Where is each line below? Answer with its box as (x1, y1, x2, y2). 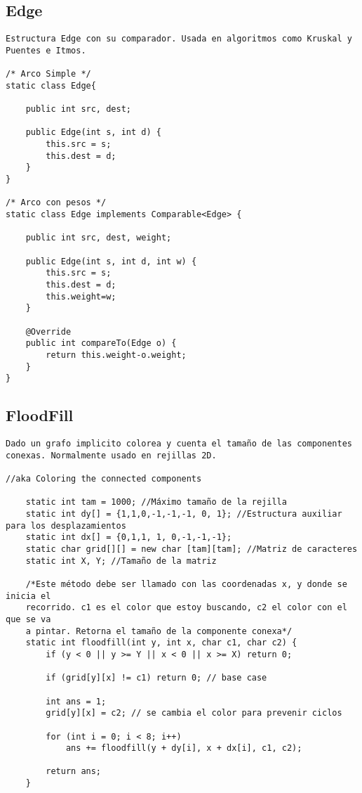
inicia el (6, 591, 51, 601)
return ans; (46, 766, 102, 777)
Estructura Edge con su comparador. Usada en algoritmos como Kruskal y (6, 34, 352, 44)
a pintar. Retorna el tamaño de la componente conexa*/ (25, 626, 293, 636)
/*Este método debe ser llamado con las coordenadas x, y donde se (25, 579, 347, 589)
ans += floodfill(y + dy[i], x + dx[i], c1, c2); (65, 743, 302, 754)
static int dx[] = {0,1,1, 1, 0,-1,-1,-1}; (25, 532, 232, 543)
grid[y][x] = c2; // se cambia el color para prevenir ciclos (46, 708, 342, 718)
